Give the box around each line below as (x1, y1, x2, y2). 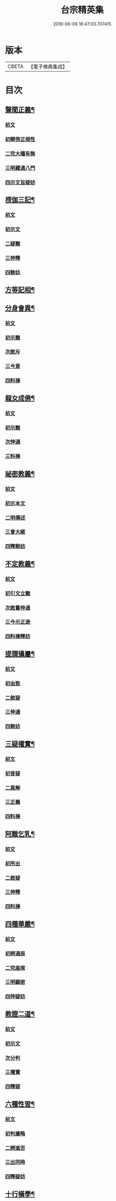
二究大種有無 (5, 150, 36, 157)
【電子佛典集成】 (28, 63, 68, 70)
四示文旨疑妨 (5, 179, 36, 186)
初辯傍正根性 (5, 136, 36, 143)
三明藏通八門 (5, 165, 36, 172)
